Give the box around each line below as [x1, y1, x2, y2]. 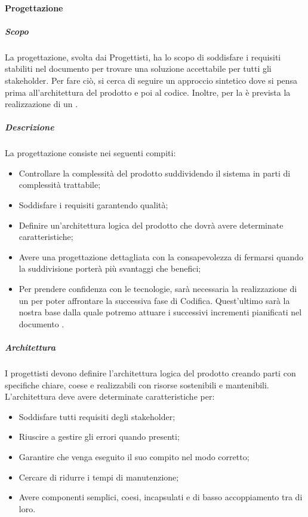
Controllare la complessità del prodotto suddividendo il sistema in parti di [19, 166, 291, 179]
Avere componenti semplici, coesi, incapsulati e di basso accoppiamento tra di [19, 491, 303, 503]
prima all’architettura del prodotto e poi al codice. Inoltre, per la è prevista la [5, 86, 291, 98]
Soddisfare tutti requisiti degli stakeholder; [19, 410, 175, 422]
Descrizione [5, 121, 54, 133]
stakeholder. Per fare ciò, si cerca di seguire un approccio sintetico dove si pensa [5, 74, 298, 86]
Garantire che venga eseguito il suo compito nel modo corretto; [19, 450, 250, 463]
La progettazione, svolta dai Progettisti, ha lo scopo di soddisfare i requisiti [5, 50, 281, 63]
